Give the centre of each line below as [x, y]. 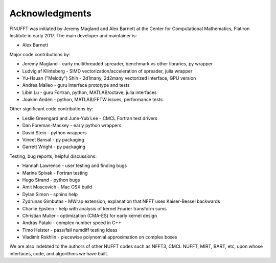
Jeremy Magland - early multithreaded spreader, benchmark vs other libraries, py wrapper [118, 64]
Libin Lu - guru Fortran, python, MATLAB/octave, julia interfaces [89, 92]
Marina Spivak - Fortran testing [55, 173]
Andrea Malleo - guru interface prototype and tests [76, 85]
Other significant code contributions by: [51, 109]
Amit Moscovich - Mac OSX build [57, 187]
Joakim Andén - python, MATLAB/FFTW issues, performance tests [93, 100]
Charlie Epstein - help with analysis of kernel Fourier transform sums [95, 208]
